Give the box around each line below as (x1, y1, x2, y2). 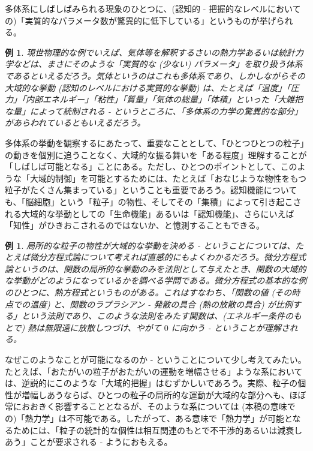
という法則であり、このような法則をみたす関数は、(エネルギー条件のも (21, 309, 302, 322)
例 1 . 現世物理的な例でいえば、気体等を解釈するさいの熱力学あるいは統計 (5, 46, 295, 58)
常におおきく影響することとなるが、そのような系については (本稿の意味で (5, 400, 296, 413)
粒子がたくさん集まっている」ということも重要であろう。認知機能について (5, 184, 297, 196)
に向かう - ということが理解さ (171, 321, 290, 333)
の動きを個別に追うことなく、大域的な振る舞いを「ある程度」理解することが (5, 148, 307, 161)
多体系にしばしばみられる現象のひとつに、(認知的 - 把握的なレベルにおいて (5, 2, 301, 14)
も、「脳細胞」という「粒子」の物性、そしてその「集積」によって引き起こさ (5, 195, 302, 208)
